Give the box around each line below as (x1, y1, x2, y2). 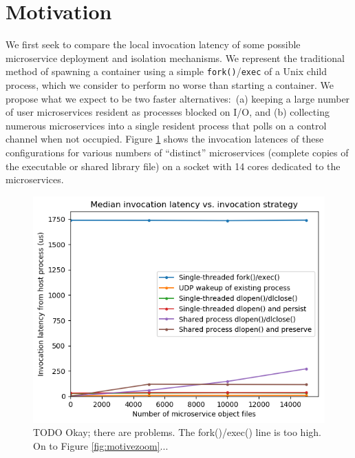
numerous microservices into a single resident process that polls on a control (6, 118, 327, 132)
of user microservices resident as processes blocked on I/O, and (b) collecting (6, 105, 330, 119)
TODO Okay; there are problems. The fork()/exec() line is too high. (33, 425, 321, 439)
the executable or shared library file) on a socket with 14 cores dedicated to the (6, 158, 341, 173)
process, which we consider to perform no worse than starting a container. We (6, 77, 334, 92)
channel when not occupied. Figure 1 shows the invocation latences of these (6, 132, 324, 146)
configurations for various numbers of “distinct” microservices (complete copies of (6, 145, 349, 159)
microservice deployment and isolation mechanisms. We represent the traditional (6, 50, 345, 65)
